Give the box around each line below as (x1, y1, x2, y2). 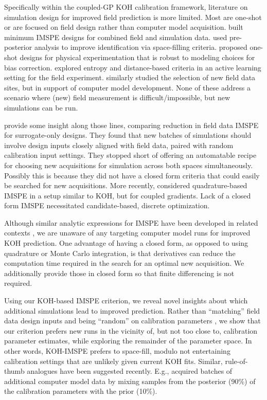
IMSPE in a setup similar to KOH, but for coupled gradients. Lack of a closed (4, 190, 251, 201)
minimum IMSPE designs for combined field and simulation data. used (4, 31, 227, 42)
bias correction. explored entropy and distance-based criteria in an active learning (4, 62, 261, 72)
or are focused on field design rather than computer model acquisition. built (4, 22, 243, 32)
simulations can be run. (4, 102, 78, 113)
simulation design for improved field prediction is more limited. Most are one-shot (4, 11, 262, 22)
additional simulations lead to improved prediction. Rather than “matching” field (4, 305, 260, 316)
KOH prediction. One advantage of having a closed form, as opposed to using (4, 238, 248, 248)
